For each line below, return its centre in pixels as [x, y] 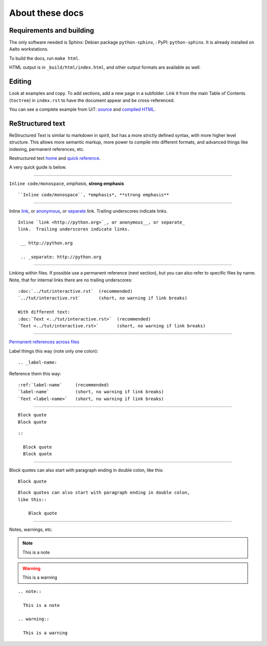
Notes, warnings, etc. [31, 529]
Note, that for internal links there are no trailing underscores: [71, 280]
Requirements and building [52, 30]
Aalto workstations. [29, 49]
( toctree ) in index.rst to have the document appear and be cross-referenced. [92, 100]
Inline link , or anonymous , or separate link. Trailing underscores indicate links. [88, 211]
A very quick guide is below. [38, 167]
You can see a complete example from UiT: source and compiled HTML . [82, 109]
